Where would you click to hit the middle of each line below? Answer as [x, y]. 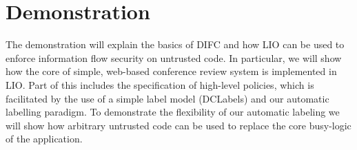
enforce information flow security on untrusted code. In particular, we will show [174, 57]
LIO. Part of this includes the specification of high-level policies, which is [160, 84]
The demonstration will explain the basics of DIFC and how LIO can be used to [175, 44]
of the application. [44, 139]
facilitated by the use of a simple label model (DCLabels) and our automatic [167, 98]
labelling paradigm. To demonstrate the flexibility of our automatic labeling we [173, 112]
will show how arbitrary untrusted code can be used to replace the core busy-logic [178, 125]
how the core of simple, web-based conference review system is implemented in [171, 71]
